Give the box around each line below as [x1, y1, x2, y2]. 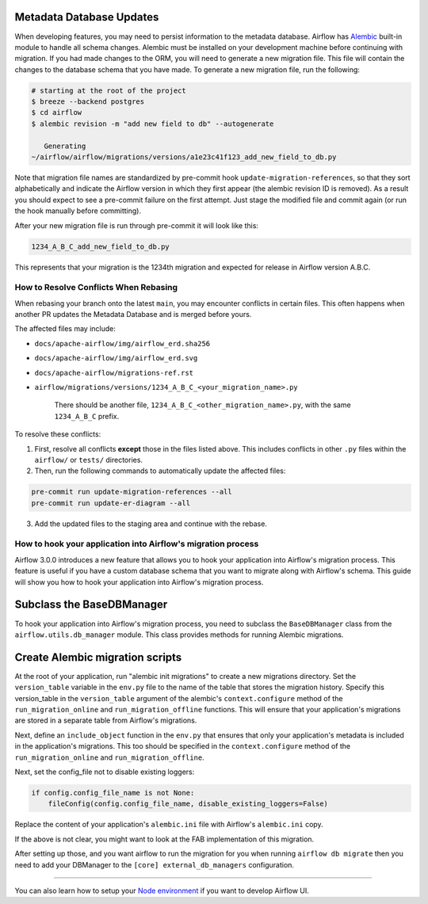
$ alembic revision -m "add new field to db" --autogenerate [31, 119, 274, 128]
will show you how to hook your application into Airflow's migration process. [14, 577, 264, 586]
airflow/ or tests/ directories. [34, 455, 143, 464]
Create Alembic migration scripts [14, 650, 182, 664]
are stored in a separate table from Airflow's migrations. [14, 715, 197, 725]
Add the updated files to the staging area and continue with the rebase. [34, 519, 267, 528]
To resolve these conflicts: [14, 429, 101, 439]
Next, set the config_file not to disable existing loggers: [14, 767, 195, 776]
